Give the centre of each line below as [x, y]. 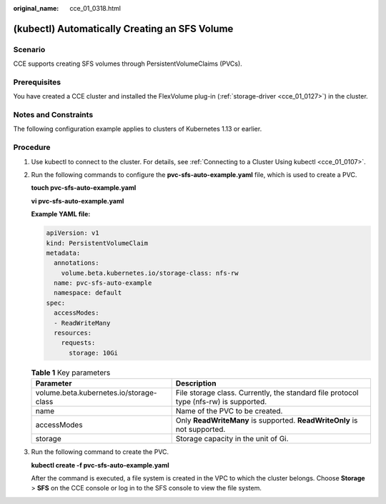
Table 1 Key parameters [71, 373]
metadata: [63, 253]
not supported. [201, 430]
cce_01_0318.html [95, 8]
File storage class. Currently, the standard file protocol [267, 393]
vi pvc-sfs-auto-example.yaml [78, 201]
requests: [78, 343]
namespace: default [88, 293]
